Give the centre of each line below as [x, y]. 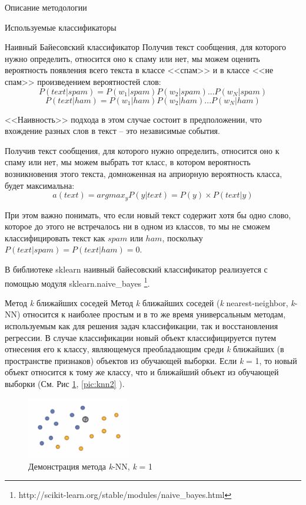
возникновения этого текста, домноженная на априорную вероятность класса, [144, 173]
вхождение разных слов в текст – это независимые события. [112, 131]
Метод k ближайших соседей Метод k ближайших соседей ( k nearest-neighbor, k [150, 302]
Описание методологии [46, 7]
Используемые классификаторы [61, 27]
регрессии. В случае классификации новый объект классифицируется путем [141, 337]
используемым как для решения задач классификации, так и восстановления [142, 325]
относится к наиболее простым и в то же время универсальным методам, [154, 314]
